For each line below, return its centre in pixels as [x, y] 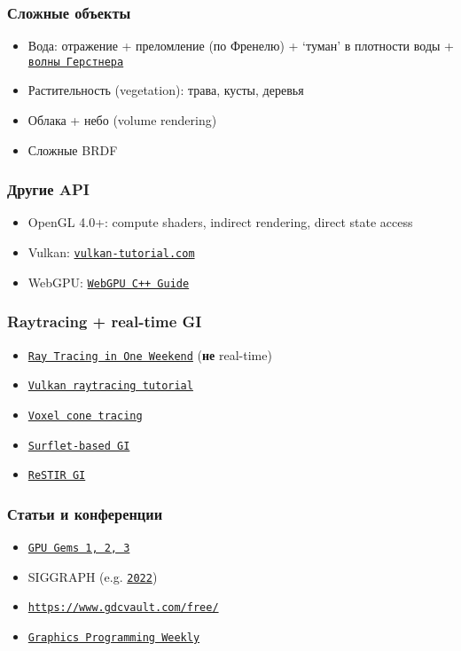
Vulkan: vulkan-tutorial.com [111, 252]
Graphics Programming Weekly [114, 638]
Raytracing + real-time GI [105, 322]
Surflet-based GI [79, 446]
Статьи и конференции [85, 513]
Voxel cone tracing [85, 416]
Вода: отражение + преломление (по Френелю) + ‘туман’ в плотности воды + [241, 46]
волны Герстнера [76, 62]
